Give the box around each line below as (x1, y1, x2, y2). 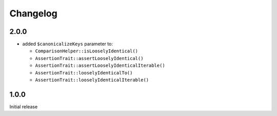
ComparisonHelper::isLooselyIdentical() (35, 48, 138, 54)
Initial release (9, 103, 38, 110)
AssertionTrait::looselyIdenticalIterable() (35, 77, 149, 83)
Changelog (9, 8, 57, 19)
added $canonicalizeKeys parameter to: (22, 41, 113, 47)
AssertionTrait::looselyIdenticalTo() (35, 70, 133, 75)
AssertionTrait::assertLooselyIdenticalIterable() (35, 63, 165, 69)
